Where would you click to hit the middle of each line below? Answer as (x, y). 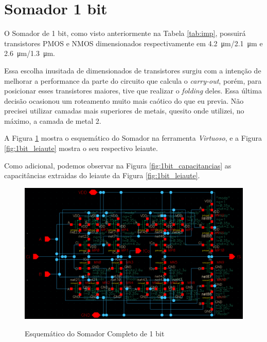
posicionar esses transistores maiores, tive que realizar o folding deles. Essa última (133, 91)
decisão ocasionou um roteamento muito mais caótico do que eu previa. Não (124, 100)
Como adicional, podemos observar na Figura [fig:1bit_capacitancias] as (118, 165)
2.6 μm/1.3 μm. (30, 53)
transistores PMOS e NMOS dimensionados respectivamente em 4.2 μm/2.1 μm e (133, 43)
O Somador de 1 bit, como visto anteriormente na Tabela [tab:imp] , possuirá (125, 33)
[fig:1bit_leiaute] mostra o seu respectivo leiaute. (81, 148)
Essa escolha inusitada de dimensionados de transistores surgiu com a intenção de (133, 70)
